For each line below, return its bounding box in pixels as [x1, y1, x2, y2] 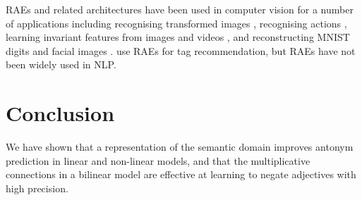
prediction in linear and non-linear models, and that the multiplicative [6, 153, 310, 168]
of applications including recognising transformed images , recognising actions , [6, 15, 347, 30]
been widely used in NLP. [6, 57, 116, 72]
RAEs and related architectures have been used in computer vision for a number [6, 2, 354, 16]
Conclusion [6, 99, 115, 127]
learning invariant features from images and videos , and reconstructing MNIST [6, 30, 350, 44]
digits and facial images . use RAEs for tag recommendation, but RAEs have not [6, 43, 356, 58]
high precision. [6, 180, 68, 195]
